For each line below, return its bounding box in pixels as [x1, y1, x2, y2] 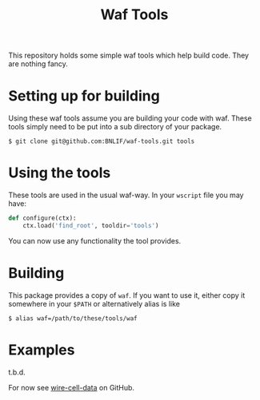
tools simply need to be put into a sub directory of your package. [8, 122, 222, 132]
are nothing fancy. [8, 59, 68, 69]
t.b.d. [8, 367, 26, 377]
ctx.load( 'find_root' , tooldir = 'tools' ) [22, 221, 159, 229]
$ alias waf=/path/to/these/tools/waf [8, 314, 138, 323]
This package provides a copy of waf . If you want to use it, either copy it [8, 290, 246, 300]
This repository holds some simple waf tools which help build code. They [8, 50, 250, 61]
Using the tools [8, 164, 111, 182]
